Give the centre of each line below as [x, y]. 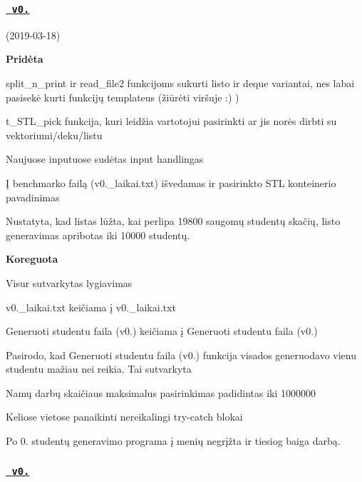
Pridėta [25, 59]
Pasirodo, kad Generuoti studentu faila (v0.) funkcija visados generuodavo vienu [181, 355]
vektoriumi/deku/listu [54, 135]
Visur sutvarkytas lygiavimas [69, 282]
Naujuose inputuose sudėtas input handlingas [105, 159]
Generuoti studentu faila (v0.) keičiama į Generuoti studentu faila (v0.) [162, 331]
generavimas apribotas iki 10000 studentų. [98, 235]
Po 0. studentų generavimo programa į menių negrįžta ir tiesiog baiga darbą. [173, 441]
